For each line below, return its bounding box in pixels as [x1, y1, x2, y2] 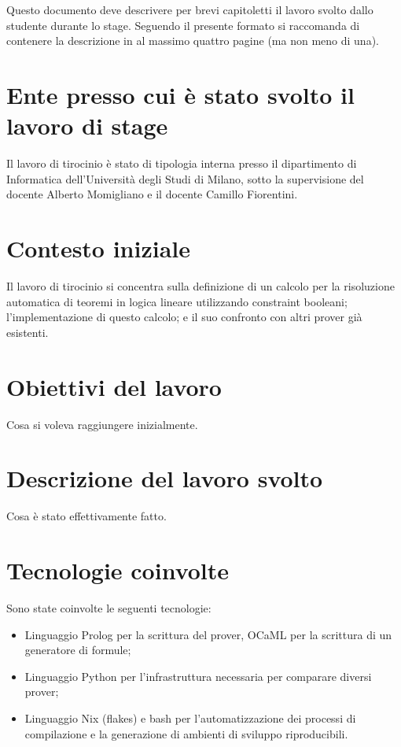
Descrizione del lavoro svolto [6, 462, 323, 494]
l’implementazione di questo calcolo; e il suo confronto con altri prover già [6, 309, 362, 325]
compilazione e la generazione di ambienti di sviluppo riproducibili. [24, 725, 348, 741]
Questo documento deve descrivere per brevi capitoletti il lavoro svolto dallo [6, 2, 373, 17]
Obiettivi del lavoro [6, 370, 222, 402]
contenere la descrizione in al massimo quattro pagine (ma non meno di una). [6, 32, 379, 49]
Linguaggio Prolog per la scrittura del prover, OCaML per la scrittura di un [24, 626, 392, 642]
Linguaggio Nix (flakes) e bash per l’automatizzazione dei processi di [24, 709, 356, 726]
